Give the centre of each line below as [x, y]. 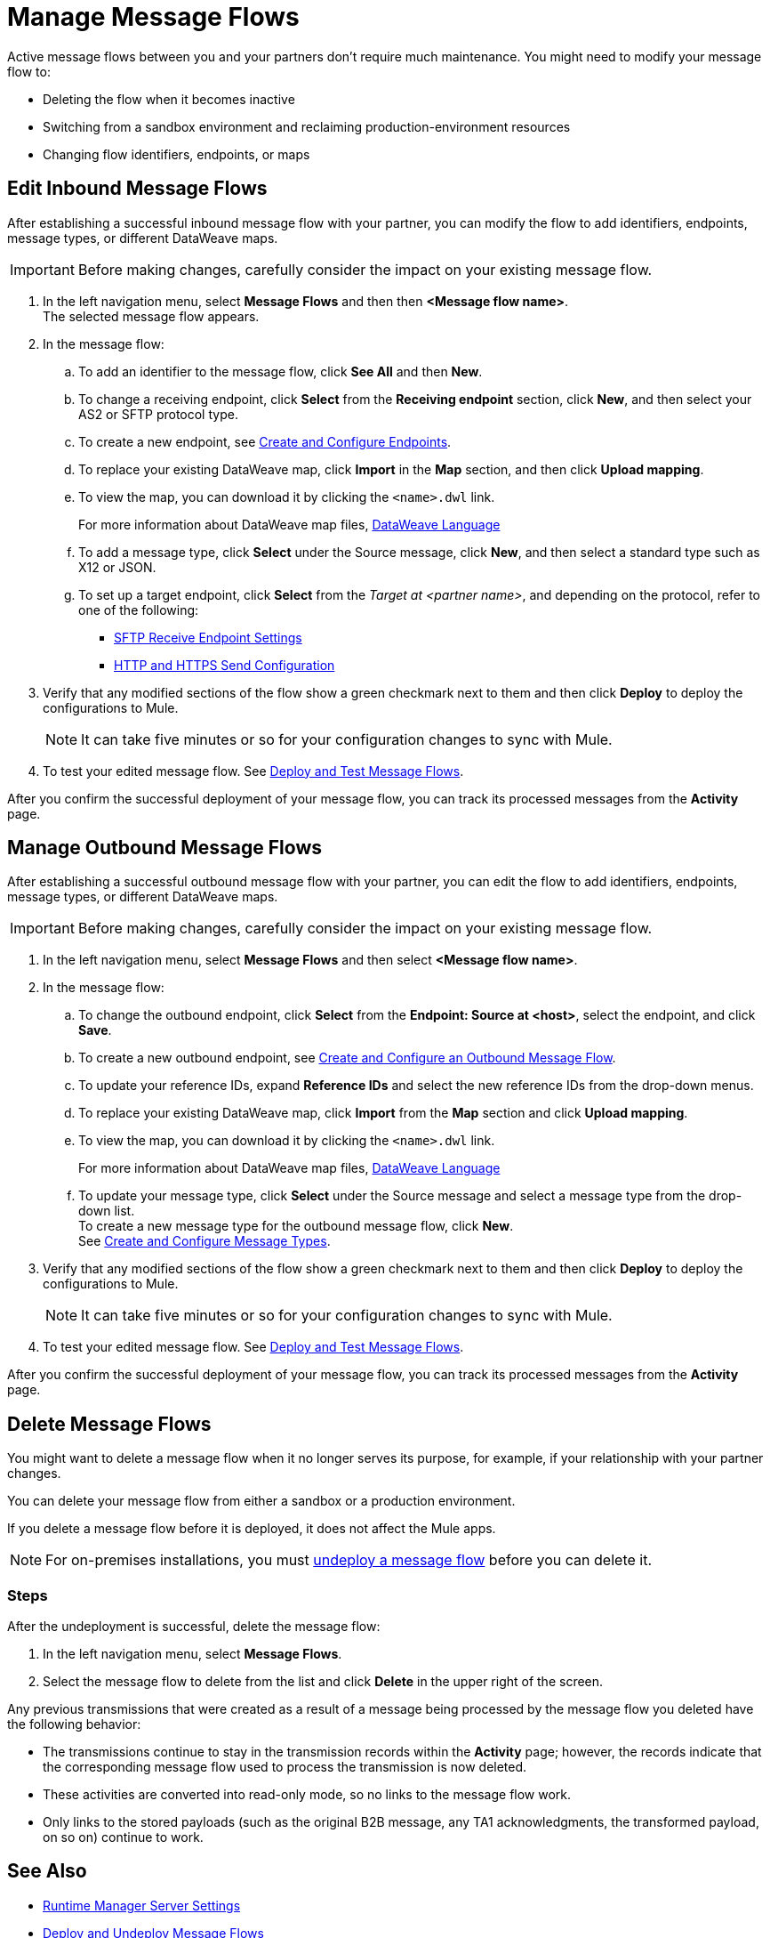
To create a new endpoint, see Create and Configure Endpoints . [265, 441]
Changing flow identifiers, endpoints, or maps [176, 154]
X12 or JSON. [117, 567]
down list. [107, 1211]
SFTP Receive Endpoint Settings [208, 637]
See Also [47, 1871]
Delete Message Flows [109, 1424]
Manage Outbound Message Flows [165, 848]
